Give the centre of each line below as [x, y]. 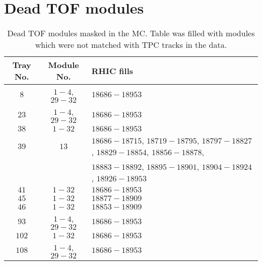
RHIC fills [112, 71]
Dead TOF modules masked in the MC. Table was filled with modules [131, 33]
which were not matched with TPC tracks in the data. [131, 45]
